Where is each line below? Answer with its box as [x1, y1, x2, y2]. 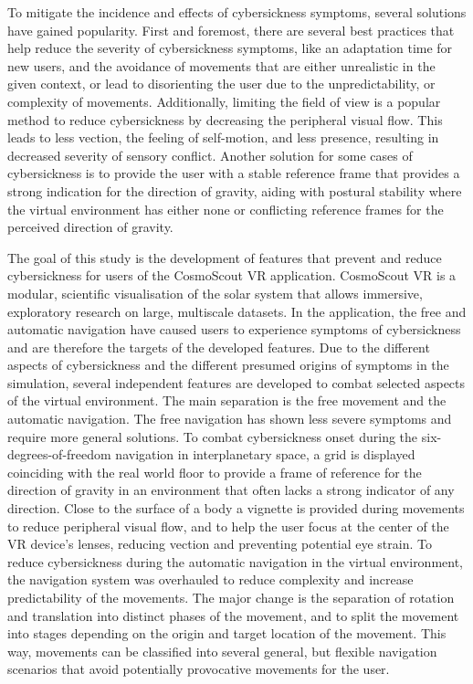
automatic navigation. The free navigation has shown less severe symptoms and [7, 409, 452, 428]
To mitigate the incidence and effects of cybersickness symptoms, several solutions [7, 3, 467, 21]
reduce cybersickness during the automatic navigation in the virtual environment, [7, 552, 464, 571]
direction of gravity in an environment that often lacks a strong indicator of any [7, 480, 455, 500]
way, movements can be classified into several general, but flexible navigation [7, 641, 437, 660]
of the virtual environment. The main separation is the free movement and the [7, 391, 447, 410]
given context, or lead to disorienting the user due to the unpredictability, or [7, 74, 436, 93]
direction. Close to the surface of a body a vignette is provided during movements [7, 499, 465, 518]
